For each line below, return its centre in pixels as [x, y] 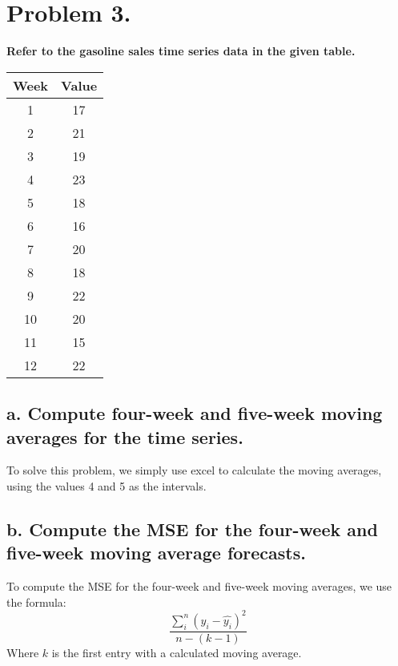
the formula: [36, 601]
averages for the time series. [125, 436]
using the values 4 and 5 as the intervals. [107, 485]
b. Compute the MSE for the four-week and [192, 529]
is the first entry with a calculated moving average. [177, 652]
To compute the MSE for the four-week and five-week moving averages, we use [199, 586]
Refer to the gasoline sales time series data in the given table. [181, 51]
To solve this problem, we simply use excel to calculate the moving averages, [194, 470]
